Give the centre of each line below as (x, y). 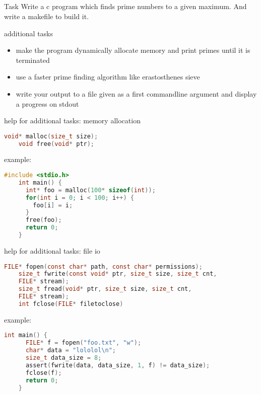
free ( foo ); (44, 220)
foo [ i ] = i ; (53, 205)
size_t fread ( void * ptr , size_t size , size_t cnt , (105, 289)
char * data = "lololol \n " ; (71, 350)
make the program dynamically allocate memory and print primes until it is (133, 50)
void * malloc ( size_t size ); (51, 136)
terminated (33, 60)
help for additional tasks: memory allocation (72, 121)
